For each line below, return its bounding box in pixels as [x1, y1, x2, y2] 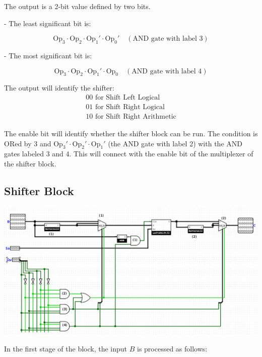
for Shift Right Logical [95, 104, 165, 111]
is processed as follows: [137, 343, 208, 353]
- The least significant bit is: [4, 18, 91, 28]
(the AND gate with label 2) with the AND [108, 138, 242, 148]
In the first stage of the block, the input [4, 343, 127, 353]
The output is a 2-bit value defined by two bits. [4, 1, 151, 11]
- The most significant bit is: [4, 50, 92, 60]
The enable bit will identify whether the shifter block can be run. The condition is [4, 128, 258, 139]
